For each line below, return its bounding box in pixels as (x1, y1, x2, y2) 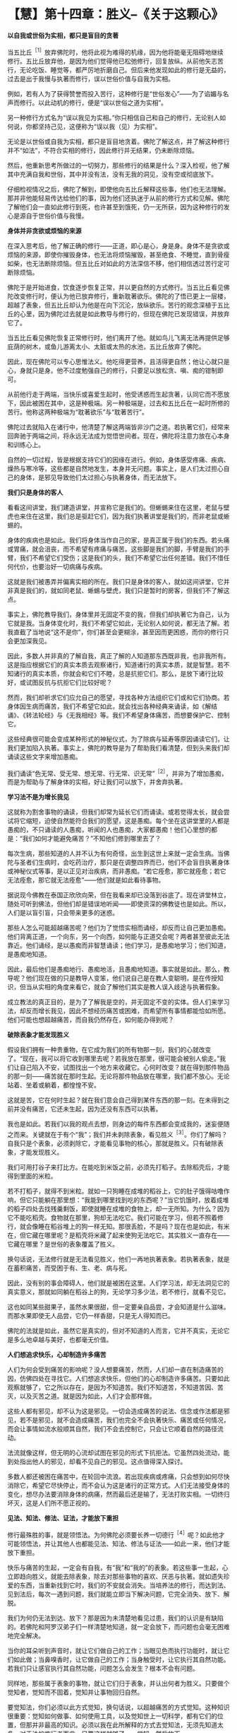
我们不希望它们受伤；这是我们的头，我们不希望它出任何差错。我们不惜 (19, 553, 224, 562)
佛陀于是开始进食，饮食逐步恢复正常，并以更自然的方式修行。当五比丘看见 (7, 283, 224, 291)
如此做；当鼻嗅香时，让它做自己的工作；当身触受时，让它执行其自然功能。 (13, 1655, 230, 1664)
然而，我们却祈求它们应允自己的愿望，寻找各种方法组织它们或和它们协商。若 (7, 693, 230, 701)
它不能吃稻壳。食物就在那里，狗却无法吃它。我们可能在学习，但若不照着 (7, 1213, 217, 1222)
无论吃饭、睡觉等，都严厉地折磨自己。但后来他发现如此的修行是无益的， (19, 65, 230, 74)
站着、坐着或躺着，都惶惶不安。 (7, 1081, 100, 1090)
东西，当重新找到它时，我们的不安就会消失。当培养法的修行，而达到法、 (19, 1581, 230, 1589)
